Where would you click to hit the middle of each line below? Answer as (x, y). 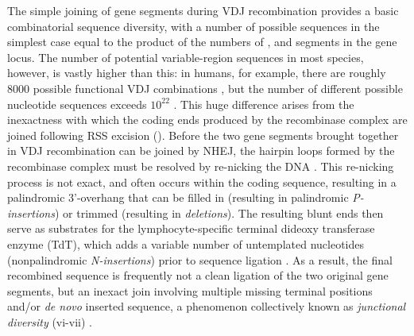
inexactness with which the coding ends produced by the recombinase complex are (207, 120)
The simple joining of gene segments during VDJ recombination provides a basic (203, 10)
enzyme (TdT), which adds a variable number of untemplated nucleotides (186, 243)
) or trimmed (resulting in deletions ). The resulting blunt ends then (219, 212)
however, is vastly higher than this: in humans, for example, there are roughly (197, 73)
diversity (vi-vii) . (50, 321)
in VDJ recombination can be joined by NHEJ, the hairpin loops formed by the (201, 151)
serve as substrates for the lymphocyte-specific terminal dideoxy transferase (191, 228)
